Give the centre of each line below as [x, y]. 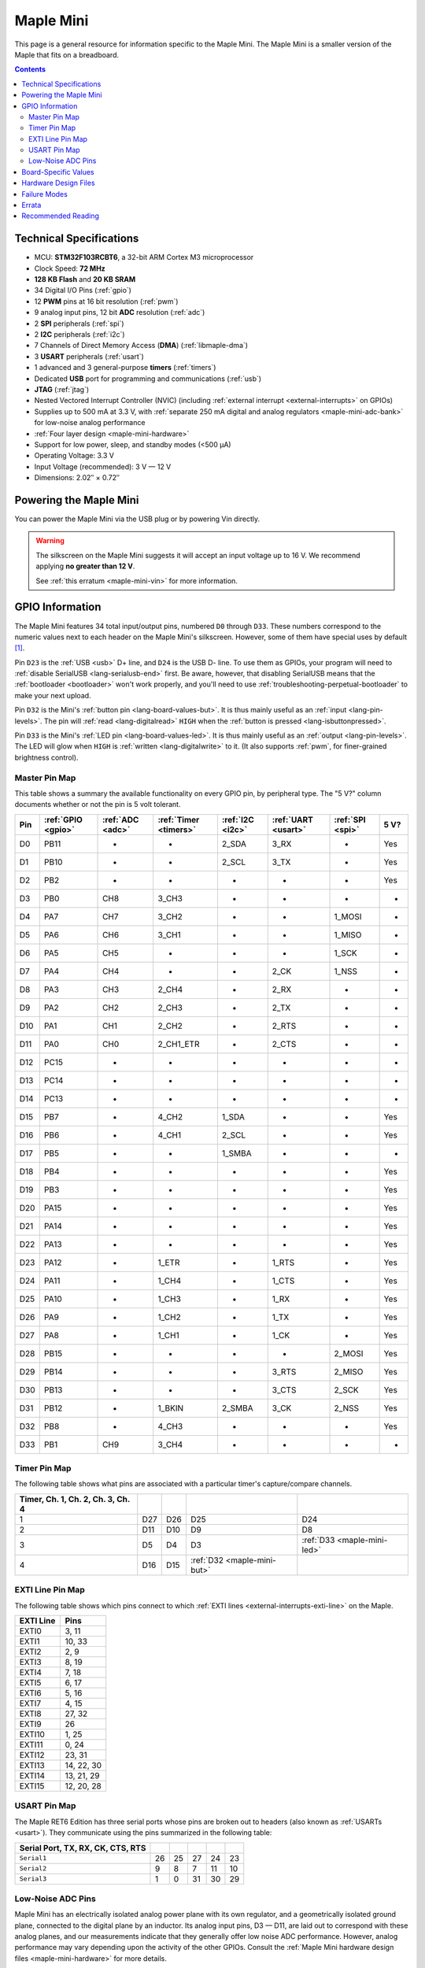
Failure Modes [45, 194]
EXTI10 [32, 1734]
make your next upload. [53, 695]
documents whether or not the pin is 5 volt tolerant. [98, 805]
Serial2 [33, 1868]
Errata [31, 205]
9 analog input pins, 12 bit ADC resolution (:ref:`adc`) [120, 313]
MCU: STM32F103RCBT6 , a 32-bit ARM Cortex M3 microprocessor [144, 257]
